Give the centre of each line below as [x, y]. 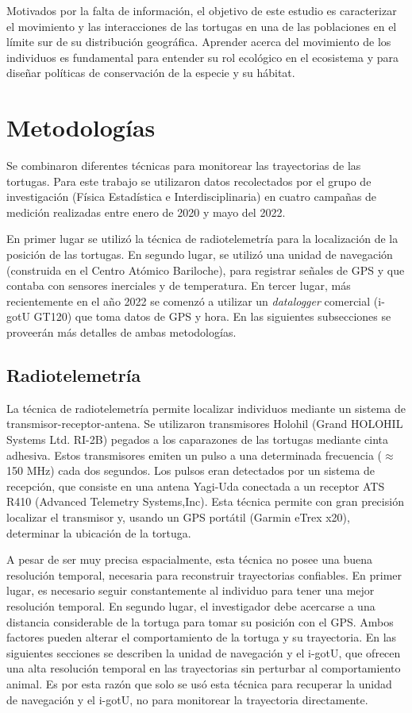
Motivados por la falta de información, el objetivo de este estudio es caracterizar [202, 10]
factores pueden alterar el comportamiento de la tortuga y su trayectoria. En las [202, 637]
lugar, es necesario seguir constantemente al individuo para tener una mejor [191, 590]
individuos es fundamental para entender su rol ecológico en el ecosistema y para [203, 57]
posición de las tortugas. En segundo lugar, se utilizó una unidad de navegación [200, 254]
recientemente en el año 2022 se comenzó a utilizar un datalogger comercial [189, 301]
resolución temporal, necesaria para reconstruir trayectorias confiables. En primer [204, 574]
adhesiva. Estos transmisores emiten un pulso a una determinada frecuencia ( [194, 455]
